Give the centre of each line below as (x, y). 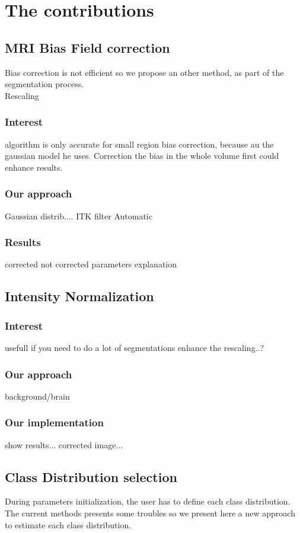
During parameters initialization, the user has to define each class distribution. (148, 501)
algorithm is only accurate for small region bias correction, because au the (139, 144)
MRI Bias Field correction (87, 47)
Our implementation (54, 422)
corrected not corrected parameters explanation (91, 264)
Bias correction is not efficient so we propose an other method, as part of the (144, 72)
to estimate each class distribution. (68, 524)
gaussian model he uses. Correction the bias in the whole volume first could (142, 156)
